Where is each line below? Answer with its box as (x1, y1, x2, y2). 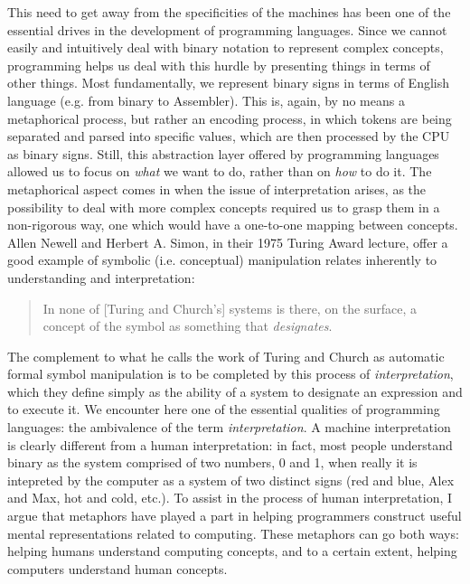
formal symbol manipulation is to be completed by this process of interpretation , (7, 364, 454, 383)
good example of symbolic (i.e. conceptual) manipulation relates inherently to (7, 250, 437, 269)
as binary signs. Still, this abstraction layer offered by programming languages (7, 144, 439, 163)
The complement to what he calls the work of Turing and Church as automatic (7, 346, 445, 365)
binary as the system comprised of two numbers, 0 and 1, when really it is (7, 453, 418, 472)
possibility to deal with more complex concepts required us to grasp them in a (7, 197, 440, 216)
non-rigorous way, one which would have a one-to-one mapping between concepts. (7, 215, 458, 234)
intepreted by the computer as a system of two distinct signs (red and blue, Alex (7, 470, 455, 489)
